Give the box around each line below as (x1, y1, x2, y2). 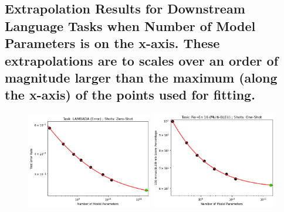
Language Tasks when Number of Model (5, 16, 256, 35)
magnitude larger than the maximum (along (5, 68, 278, 86)
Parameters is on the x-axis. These (5, 34, 220, 52)
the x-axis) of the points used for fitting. (5, 86, 255, 104)
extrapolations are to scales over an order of (5, 51, 279, 69)
